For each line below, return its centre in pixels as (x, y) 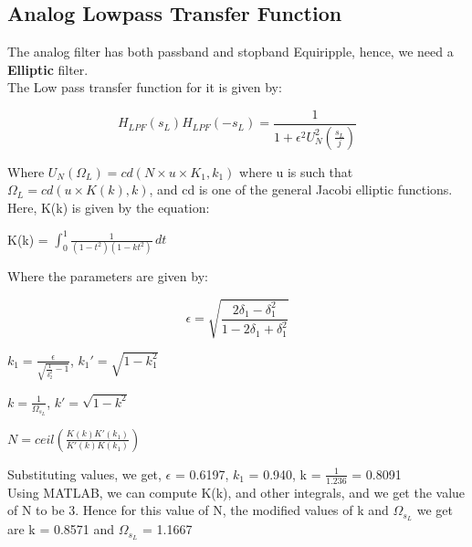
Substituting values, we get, (84, 473)
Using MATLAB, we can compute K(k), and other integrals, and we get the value (236, 492)
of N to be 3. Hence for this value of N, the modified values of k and (198, 510)
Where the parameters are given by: (108, 276)
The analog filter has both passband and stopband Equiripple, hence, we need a (231, 52)
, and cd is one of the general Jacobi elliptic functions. (301, 189)
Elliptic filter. (48, 69)
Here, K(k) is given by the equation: (109, 208)
